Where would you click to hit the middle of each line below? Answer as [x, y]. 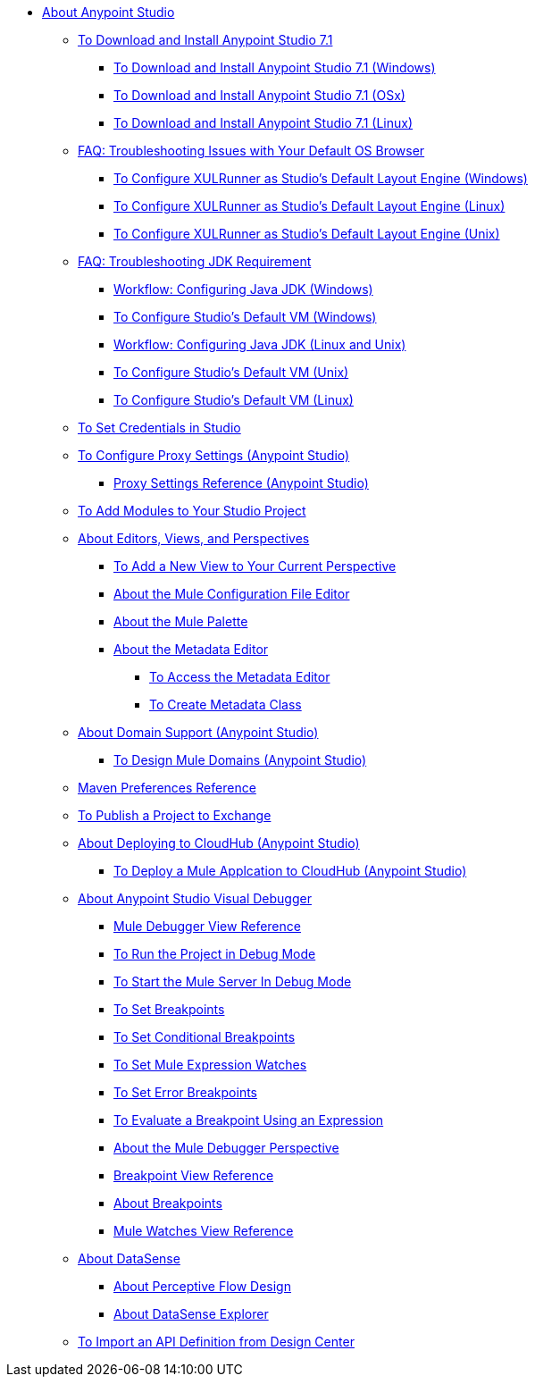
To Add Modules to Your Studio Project [192, 511]
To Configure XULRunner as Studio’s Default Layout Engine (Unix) [307, 234]
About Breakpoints [168, 1203]
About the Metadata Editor [191, 649]
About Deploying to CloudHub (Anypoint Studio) [219, 843]
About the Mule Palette [181, 621]
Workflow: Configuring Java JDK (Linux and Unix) [260, 344]
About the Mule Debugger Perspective [226, 1148]
